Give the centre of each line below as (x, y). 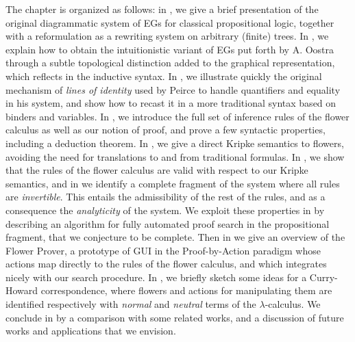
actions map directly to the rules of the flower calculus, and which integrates (166, 264)
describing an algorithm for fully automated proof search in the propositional (168, 223)
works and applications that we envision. (91, 331)
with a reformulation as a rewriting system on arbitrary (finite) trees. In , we (167, 36)
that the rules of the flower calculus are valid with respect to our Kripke (157, 170)
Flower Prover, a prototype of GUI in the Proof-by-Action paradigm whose (163, 250)
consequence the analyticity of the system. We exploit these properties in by (165, 210)
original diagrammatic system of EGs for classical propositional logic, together (170, 22)
